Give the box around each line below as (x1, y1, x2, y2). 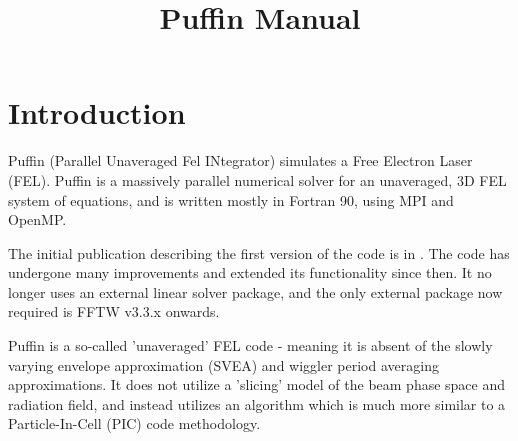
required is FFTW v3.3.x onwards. (8, 301, 220, 322)
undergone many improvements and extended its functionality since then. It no (8, 262, 492, 283)
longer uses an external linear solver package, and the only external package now (8, 281, 503, 302)
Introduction (8, 92, 186, 133)
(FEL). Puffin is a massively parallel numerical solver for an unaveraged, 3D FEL (8, 169, 507, 190)
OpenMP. (8, 209, 67, 230)
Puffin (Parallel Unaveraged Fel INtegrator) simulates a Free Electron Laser (8, 150, 473, 171)
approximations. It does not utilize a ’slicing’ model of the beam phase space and (8, 374, 506, 395)
